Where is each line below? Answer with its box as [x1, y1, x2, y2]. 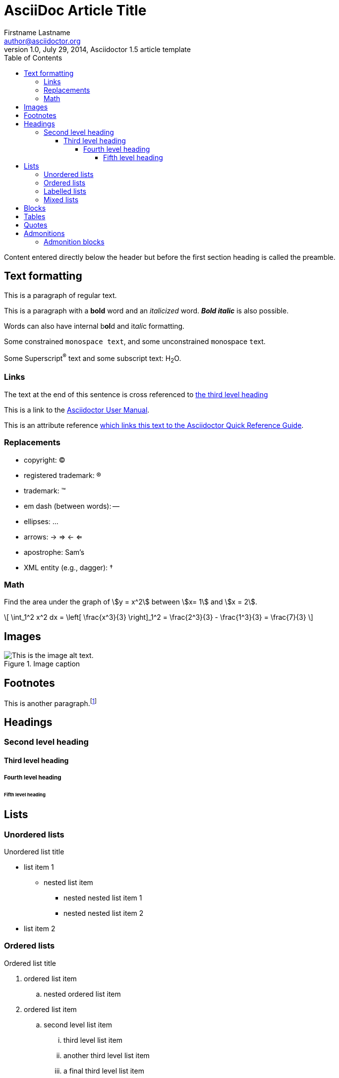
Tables [24, 212, 46, 221]
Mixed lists [44, 195, 79, 204]
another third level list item [63, 1051, 150, 1060]
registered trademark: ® [24, 471, 101, 479]
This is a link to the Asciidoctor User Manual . [4, 405, 150, 414]
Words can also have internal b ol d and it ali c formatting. [4, 321, 185, 330]
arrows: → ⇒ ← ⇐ [24, 532, 83, 541]
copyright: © [24, 455, 65, 464]
